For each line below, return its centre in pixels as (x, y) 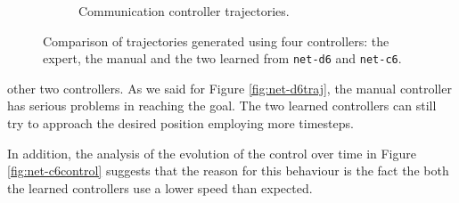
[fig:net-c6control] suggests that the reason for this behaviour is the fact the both (228, 171)
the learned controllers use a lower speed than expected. (160, 187)
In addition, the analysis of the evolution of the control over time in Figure (212, 153)
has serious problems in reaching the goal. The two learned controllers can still (222, 106)
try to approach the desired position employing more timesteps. (180, 123)
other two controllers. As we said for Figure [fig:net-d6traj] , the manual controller (229, 88)
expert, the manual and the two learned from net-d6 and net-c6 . (222, 58)
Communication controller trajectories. (184, 11)
